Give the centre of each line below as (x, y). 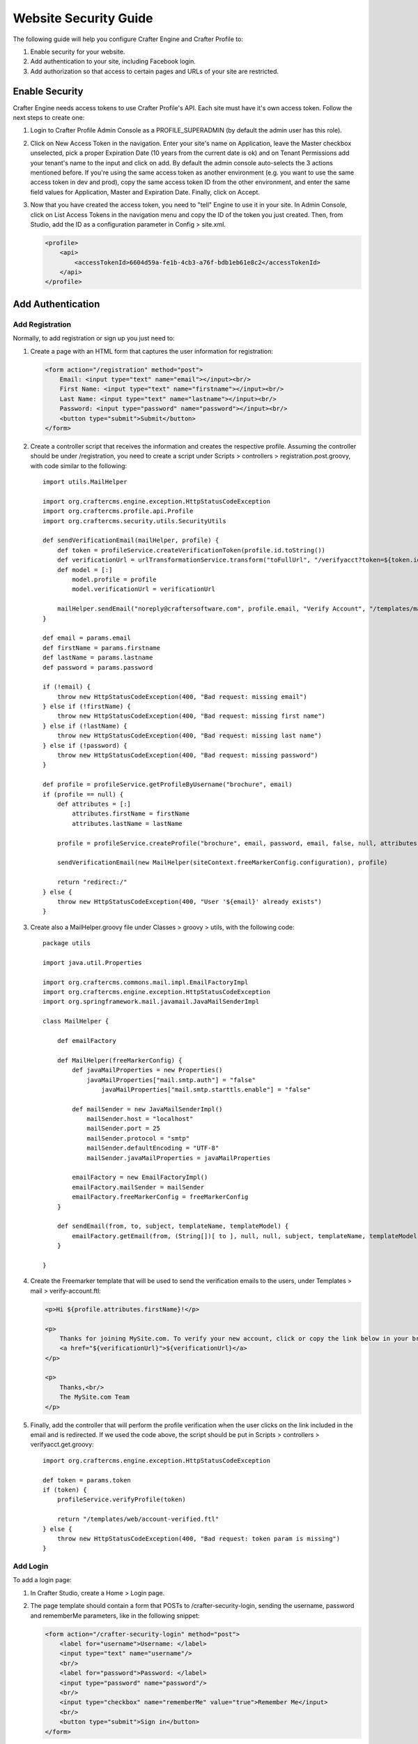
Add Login (31, 1566)
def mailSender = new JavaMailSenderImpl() (147, 1109)
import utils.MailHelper (85, 482)
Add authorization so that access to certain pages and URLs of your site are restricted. (154, 71)
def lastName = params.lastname (98, 658)
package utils (67, 943)
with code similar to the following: (79, 466)
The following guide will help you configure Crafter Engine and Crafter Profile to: (128, 39)
